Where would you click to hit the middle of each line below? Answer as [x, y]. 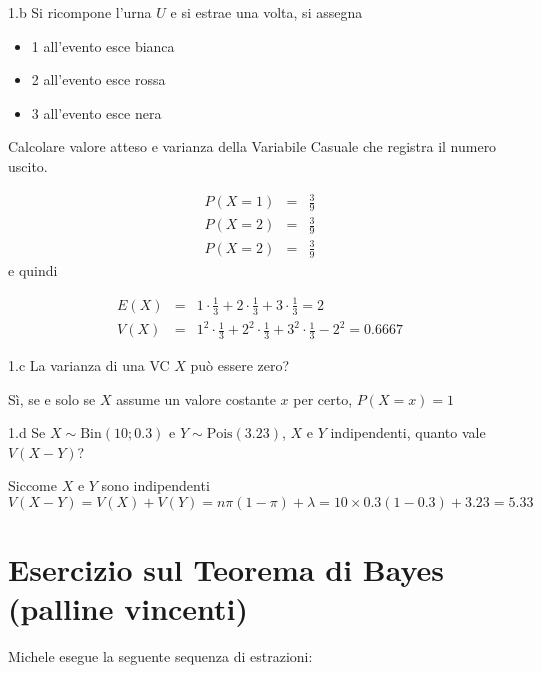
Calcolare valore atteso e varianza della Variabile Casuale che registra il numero [252, 146]
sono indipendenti [155, 485]
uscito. [28, 165]
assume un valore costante [196, 398]
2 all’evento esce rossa [98, 79]
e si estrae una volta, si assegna [266, 12]
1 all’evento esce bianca [103, 45]
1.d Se [27, 432]
